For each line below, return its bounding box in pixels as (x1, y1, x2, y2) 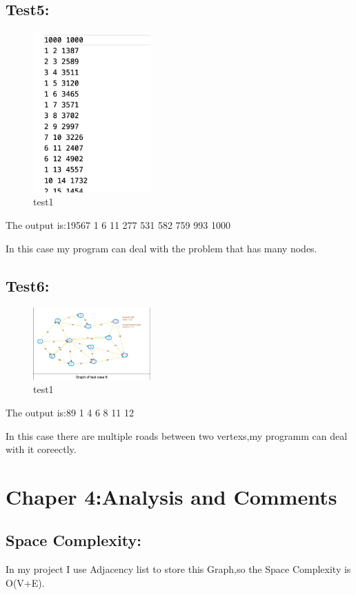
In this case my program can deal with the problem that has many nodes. (6, 241, 317, 255)
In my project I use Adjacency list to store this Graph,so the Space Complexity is (6, 562, 351, 576)
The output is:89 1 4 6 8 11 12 (6, 405, 134, 419)
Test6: (6, 274, 50, 296)
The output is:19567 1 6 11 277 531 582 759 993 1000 (6, 218, 230, 232)
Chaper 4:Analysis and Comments (6, 482, 337, 510)
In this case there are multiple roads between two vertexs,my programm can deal (6, 428, 348, 443)
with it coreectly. (6, 442, 77, 456)
